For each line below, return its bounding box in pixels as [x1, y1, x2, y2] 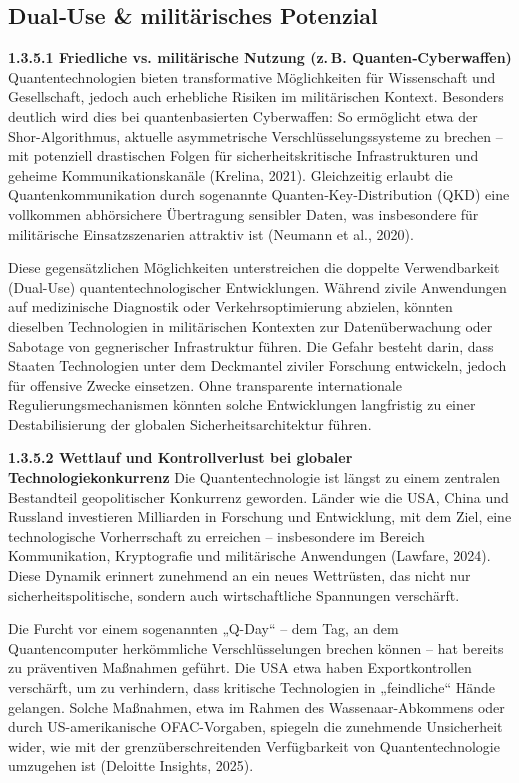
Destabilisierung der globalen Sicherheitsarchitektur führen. [8, 413, 372, 434]
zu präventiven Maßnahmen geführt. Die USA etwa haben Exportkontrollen [8, 657, 472, 678]
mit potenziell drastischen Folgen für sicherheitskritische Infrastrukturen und [8, 145, 479, 166]
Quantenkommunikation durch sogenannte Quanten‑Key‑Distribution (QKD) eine [8, 184, 510, 205]
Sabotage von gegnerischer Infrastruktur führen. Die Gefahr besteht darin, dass [8, 335, 494, 356]
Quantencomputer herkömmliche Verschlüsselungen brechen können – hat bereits [8, 637, 504, 658]
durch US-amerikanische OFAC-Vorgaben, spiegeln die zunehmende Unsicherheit [8, 716, 503, 737]
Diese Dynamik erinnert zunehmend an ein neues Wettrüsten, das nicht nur [8, 565, 471, 586]
